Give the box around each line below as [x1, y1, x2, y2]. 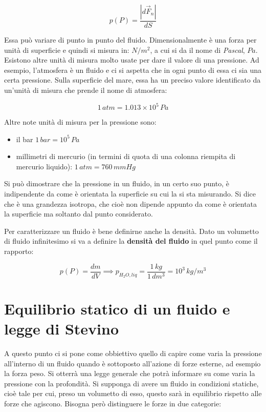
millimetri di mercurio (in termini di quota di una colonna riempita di [16, 151, 236, 162]
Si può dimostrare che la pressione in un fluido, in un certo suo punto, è [4, 178, 229, 189]
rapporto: [4, 246, 34, 257]
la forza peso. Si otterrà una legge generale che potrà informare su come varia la [4, 368, 255, 379]
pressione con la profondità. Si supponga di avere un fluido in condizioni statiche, [4, 378, 259, 388]
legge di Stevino [4, 318, 119, 339]
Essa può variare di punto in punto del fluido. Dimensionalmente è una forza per [4, 34, 257, 45]
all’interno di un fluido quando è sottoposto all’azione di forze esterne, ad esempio [4, 358, 261, 368]
